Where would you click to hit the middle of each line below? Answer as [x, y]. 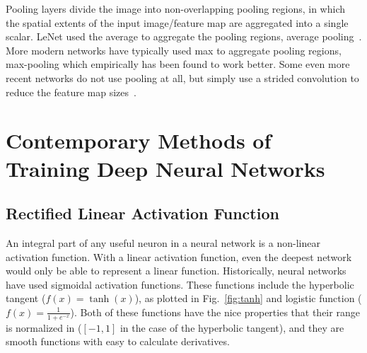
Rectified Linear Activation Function [142, 213]
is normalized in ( [44, 327]
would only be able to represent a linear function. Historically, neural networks [176, 271]
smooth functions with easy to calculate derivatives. [118, 341]
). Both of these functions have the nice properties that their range [215, 312]
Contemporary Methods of [139, 140]
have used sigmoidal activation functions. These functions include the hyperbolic [180, 284]
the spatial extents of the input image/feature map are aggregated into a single [177, 22]
